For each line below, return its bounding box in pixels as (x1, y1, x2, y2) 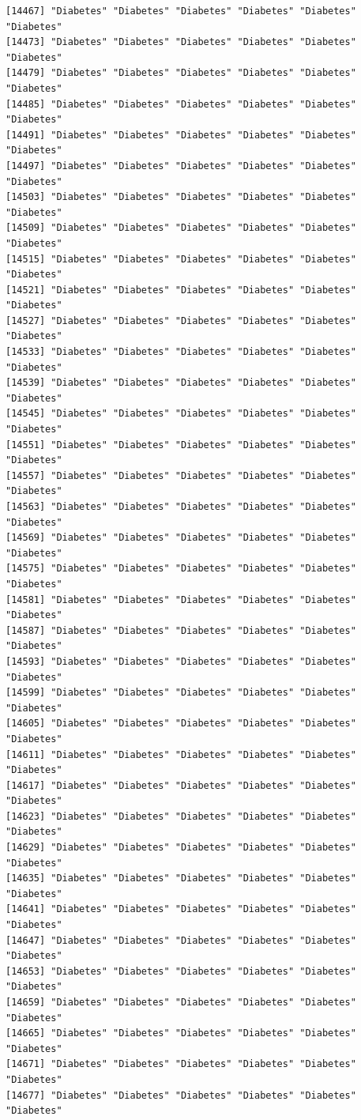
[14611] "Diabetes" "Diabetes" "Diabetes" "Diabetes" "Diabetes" (6, 749, 356, 760)
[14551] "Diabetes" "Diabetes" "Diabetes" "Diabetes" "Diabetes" (6, 439, 356, 451)
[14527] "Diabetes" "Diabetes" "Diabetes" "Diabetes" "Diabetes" (6, 315, 356, 326)
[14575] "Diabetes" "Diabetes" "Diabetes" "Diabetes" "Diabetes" (6, 563, 356, 575)
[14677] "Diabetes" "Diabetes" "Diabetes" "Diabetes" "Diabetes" (6, 1089, 356, 1101)
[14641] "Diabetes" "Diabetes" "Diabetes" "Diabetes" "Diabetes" (6, 903, 356, 915)
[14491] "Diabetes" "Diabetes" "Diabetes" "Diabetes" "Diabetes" (6, 129, 356, 141)
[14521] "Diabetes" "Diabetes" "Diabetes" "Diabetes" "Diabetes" (6, 284, 356, 296)
